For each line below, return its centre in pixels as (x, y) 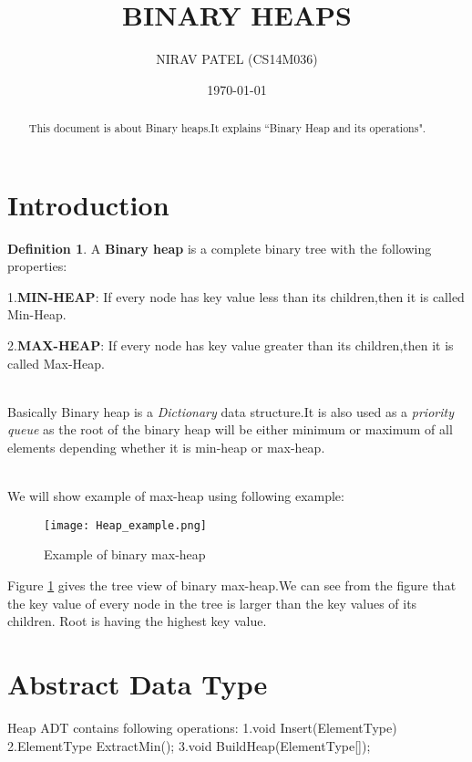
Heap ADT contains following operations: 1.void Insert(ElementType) (202, 727)
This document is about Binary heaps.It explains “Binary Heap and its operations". (227, 128)
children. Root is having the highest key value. (137, 621)
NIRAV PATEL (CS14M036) (237, 59)
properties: (37, 266)
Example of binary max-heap (125, 554)
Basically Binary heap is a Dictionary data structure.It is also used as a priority (231, 411)
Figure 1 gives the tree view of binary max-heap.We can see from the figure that (232, 585)
